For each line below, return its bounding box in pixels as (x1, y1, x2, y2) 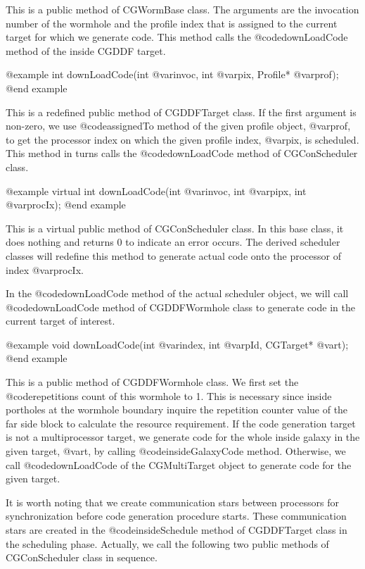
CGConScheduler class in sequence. (6, 550, 158, 565)
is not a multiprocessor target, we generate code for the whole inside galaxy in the (6, 430, 360, 444)
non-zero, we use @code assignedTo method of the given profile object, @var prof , (6, 118, 351, 133)
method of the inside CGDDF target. (6, 43, 166, 58)
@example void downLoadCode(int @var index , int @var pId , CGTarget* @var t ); (6, 337, 349, 351)
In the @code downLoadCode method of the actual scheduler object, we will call (6, 286, 349, 301)
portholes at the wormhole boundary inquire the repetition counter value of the (6, 402, 348, 417)
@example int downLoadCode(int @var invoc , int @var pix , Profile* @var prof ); (6, 67, 339, 82)
